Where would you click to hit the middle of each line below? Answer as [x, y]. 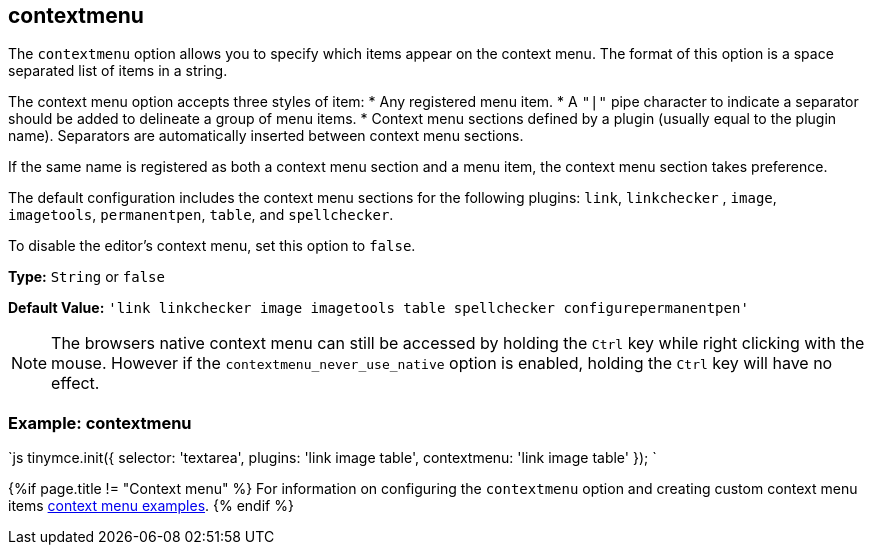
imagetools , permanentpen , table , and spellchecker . [201, 215]
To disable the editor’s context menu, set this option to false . [212, 246]
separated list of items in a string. [118, 71]
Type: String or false [86, 277]
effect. [75, 383]
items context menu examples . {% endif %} [151, 506]
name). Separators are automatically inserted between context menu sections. [266, 136]
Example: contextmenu [100, 422]
